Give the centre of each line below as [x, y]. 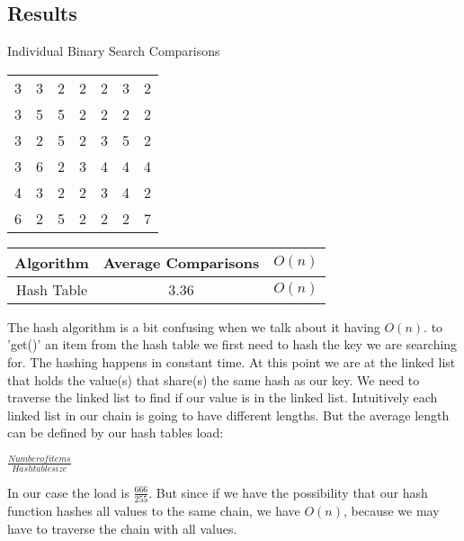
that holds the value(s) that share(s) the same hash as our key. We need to [214, 379]
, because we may [392, 511]
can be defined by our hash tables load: [116, 433]
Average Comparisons [181, 262]
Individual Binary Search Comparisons [114, 51]
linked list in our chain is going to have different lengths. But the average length [228, 415]
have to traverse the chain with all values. [122, 528]
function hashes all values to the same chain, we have [154, 511]
